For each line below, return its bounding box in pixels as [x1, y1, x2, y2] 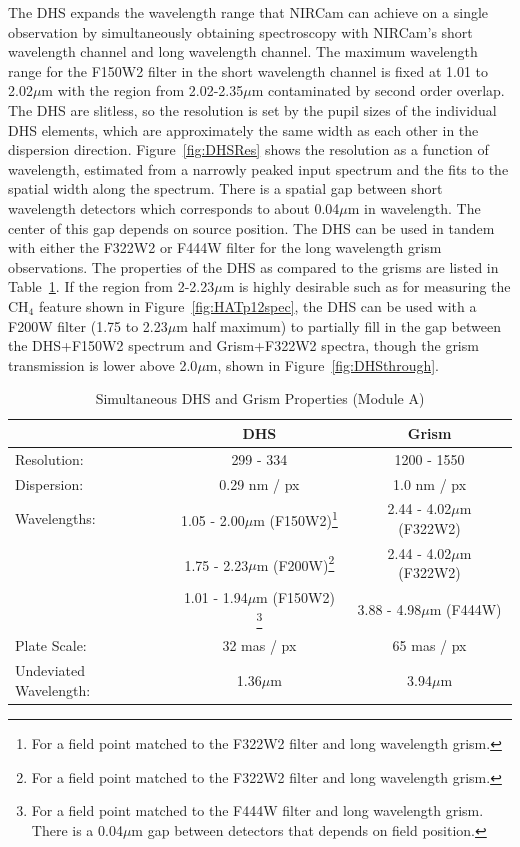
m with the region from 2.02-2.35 [41, 80, 244, 101]
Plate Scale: [15, 635, 87, 656]
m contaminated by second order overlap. [251, 80, 505, 101]
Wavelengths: [15, 508, 96, 529]
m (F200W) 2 [256, 551, 335, 575]
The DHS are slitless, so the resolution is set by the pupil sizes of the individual [8, 99, 497, 120]
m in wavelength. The [347, 197, 481, 218]
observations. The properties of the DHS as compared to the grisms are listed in [8, 256, 499, 277]
